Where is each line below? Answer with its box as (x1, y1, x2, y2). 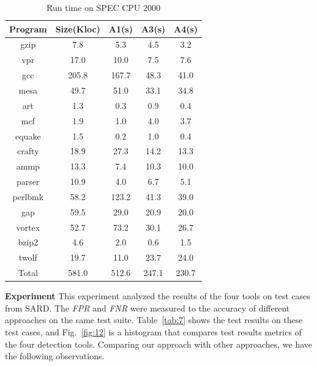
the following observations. (5, 349, 105, 362)
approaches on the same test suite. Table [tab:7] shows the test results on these (5, 313, 303, 326)
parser (17, 175, 40, 188)
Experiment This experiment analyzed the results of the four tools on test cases (5, 289, 310, 302)
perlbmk (12, 190, 44, 203)
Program (9, 22, 47, 35)
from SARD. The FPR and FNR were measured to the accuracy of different (5, 301, 290, 314)
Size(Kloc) (55, 22, 100, 35)
